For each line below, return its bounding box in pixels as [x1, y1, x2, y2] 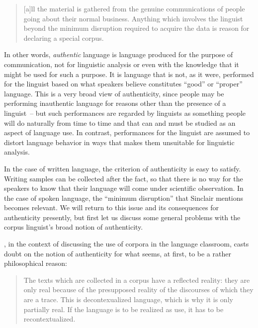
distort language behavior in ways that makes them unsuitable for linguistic [4, 137, 235, 147]
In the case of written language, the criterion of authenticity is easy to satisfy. [4, 163, 241, 173]
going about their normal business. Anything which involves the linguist [23, 13, 243, 23]
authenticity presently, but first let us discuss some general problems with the [4, 212, 241, 222]
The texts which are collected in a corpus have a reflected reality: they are [23, 274, 250, 285]
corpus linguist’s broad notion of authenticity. [4, 222, 143, 232]
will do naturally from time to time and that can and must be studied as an [4, 117, 236, 128]
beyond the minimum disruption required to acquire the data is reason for [23, 23, 250, 33]
